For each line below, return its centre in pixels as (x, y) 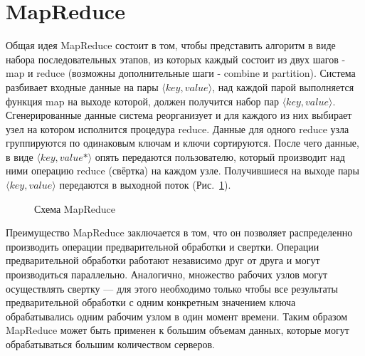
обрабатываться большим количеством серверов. (110, 344)
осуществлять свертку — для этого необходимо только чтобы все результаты (172, 288)
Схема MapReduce (75, 208)
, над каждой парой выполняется (283, 87)
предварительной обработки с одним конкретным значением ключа (151, 302)
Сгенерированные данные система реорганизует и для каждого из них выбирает (179, 115)
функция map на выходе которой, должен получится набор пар (142, 101)
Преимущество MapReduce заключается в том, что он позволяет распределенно (179, 232)
